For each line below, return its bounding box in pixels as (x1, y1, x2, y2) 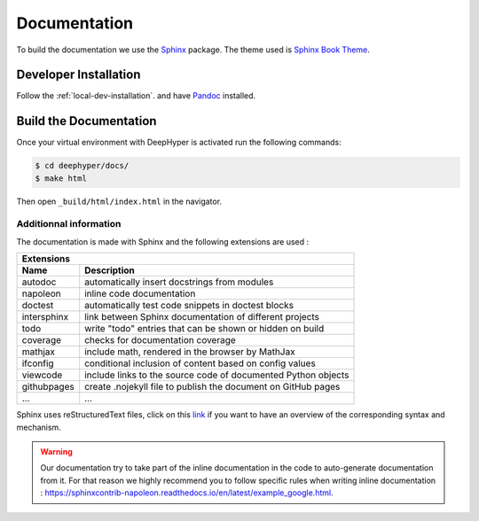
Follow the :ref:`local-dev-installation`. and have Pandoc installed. (16, 90, 256, 101)
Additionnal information (16, 218, 122, 230)
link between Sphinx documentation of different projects (84, 311, 319, 323)
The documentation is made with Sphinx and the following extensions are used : (16, 236, 310, 247)
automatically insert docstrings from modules (84, 276, 274, 288)
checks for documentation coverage (84, 334, 237, 346)
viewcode (21, 369, 63, 381)
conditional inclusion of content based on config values (84, 357, 317, 369)
